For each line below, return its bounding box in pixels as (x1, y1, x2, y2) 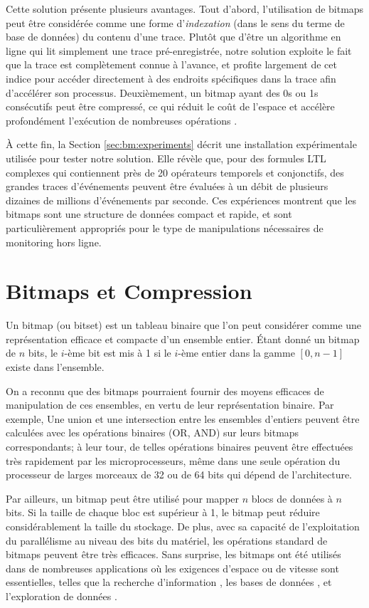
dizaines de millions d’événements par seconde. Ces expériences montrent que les (6, 192, 356, 207)
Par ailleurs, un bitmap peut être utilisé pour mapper (6, 491, 240, 505)
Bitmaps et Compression (6, 276, 252, 305)
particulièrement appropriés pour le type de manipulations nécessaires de (6, 220, 323, 235)
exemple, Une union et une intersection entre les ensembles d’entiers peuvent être (6, 411, 360, 426)
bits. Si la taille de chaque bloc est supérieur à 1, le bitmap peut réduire (6, 505, 320, 520)
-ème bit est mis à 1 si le (64, 345, 171, 360)
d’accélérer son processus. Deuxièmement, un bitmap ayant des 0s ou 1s (6, 85, 319, 100)
